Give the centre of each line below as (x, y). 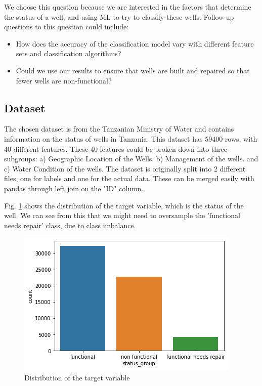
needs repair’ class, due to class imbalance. (70, 225)
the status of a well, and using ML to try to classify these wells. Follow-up (119, 16)
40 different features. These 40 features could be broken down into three (116, 148)
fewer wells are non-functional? (64, 80)
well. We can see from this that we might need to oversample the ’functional (122, 215)
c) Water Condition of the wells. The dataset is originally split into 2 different (125, 168)
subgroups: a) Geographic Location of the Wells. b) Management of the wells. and (131, 159)
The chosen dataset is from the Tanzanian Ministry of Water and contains (119, 129)
